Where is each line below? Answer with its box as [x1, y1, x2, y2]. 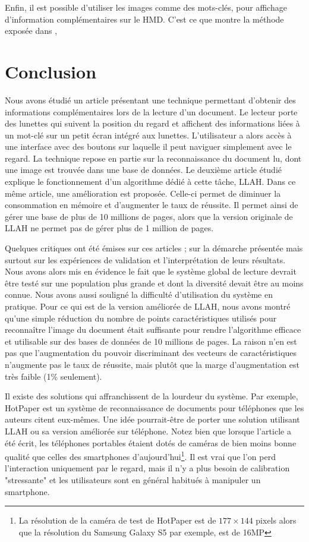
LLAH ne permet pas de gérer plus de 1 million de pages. [5, 222, 214, 234]
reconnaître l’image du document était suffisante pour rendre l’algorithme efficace [5, 323, 301, 336]
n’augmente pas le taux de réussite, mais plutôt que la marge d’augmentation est [5, 358, 299, 370]
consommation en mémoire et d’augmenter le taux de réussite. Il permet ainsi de [5, 198, 298, 211]
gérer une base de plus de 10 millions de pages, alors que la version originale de [5, 210, 293, 222]
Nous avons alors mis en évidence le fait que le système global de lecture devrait [5, 265, 297, 278]
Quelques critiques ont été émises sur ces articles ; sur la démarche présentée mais [5, 242, 303, 254]
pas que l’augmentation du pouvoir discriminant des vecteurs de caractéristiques [5, 346, 297, 359]
